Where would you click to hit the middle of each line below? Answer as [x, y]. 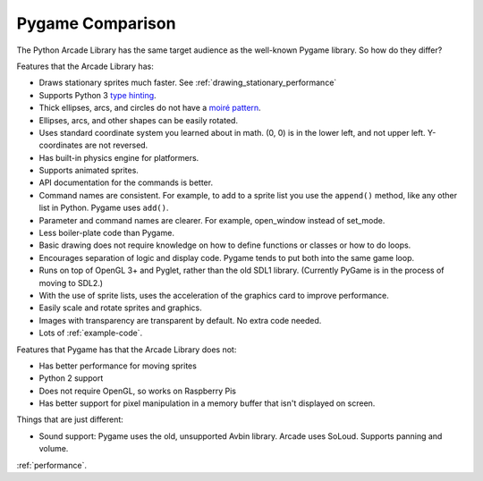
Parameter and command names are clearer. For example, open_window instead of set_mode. [212, 220]
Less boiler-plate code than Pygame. [106, 233]
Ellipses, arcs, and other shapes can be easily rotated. [139, 120]
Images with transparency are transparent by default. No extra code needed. [180, 320]
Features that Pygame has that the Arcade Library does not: [127, 350]
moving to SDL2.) [71, 283]
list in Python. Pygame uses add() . [104, 208]
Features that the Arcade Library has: [85, 66]
